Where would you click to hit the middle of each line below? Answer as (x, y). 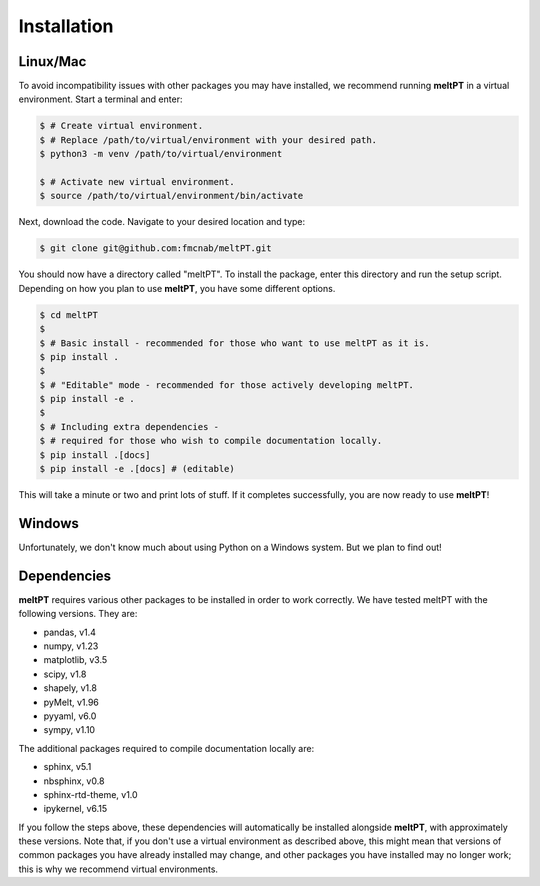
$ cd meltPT (69, 314)
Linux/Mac (52, 61)
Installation (66, 26)
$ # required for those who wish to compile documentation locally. (211, 441)
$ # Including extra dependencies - (129, 426)
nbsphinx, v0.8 (74, 781)
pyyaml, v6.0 (70, 716)
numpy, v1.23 (71, 646)
